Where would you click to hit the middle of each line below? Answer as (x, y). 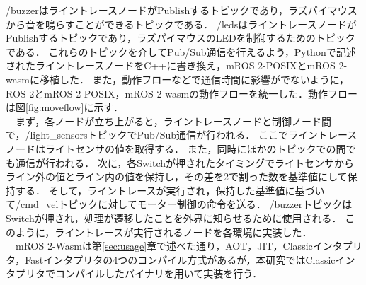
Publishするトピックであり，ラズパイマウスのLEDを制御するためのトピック (181, 38)
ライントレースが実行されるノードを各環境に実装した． (183, 232)
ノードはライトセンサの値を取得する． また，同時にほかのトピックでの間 (176, 148)
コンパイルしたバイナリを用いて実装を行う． (159, 273)
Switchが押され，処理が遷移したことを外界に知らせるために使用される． (174, 217)
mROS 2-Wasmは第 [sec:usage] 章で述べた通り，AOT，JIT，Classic (164, 246)
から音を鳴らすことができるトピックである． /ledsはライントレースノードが (181, 24)
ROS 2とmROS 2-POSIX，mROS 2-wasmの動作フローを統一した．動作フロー (182, 93)
